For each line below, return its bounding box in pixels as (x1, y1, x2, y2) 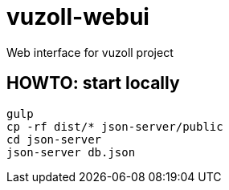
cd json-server (6, 132, 102, 146)
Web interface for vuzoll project (6, 45, 174, 59)
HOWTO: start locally (6, 73, 180, 94)
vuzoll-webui (6, 3, 149, 30)
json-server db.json (6, 145, 136, 159)
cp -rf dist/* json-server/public (6, 119, 223, 133)
